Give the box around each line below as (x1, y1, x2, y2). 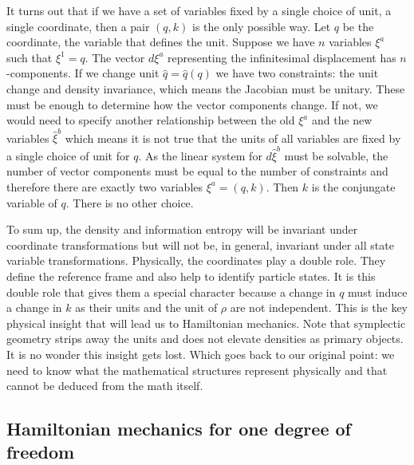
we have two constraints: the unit (215, 65, 379, 81)
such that (6, 49, 53, 65)
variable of (6, 194, 57, 211)
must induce (348, 283, 408, 300)
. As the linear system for (138, 147, 262, 164)
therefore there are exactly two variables (6, 178, 203, 195)
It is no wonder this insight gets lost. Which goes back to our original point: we (6, 345, 395, 362)
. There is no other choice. (65, 194, 194, 211)
